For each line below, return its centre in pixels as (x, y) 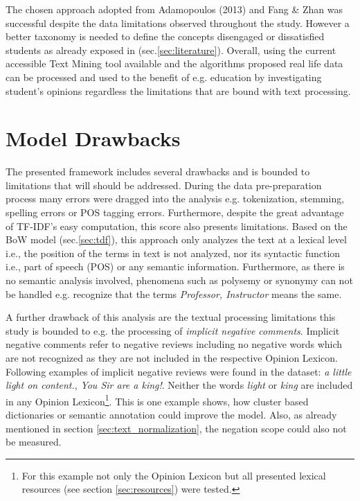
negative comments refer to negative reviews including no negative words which (174, 344)
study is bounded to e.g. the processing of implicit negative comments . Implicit (173, 330)
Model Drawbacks (93, 138)
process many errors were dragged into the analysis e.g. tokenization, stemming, (175, 199)
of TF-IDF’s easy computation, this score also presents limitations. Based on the (177, 226)
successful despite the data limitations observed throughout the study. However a (178, 23)
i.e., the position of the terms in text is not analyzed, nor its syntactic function (173, 253)
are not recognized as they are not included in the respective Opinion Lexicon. (172, 358)
